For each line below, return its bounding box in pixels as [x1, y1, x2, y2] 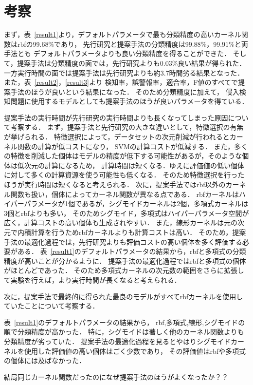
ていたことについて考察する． [4, 301, 99, 311]
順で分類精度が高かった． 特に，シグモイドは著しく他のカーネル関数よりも [4, 327, 244, 337]
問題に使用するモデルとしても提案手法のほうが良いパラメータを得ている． [10, 96, 249, 106]
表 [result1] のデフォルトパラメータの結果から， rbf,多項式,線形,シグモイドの [4, 317, 245, 327]
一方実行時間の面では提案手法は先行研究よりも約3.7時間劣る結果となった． [4, 67, 244, 77]
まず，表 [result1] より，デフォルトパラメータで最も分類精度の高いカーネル [4, 29, 241, 39]
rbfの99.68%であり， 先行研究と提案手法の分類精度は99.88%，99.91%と [17, 38, 241, 49]
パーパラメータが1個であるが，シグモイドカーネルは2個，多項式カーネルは [10, 198, 249, 209]
